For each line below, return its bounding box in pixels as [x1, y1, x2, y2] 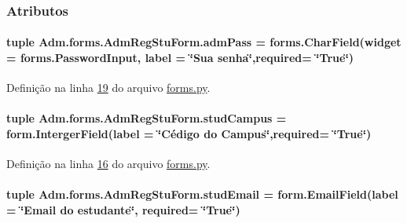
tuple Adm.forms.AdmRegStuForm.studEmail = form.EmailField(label [6, 186, 398, 203]
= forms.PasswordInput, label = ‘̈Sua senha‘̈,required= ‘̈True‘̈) [6, 49, 354, 66]
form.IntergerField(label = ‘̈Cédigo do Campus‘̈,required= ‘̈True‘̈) [6, 126, 372, 142]
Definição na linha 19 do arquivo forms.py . [6, 79, 211, 96]
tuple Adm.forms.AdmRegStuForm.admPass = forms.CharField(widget [6, 34, 401, 50]
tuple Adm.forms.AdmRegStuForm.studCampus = [6, 110, 287, 126]
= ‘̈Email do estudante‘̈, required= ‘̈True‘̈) [6, 202, 240, 218]
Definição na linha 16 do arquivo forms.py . [6, 155, 211, 172]
